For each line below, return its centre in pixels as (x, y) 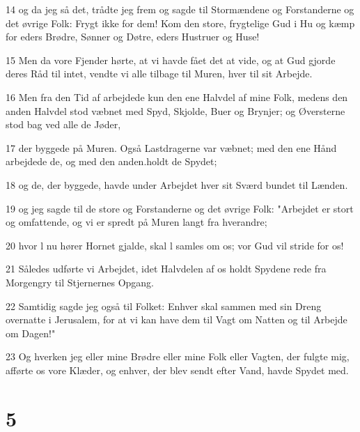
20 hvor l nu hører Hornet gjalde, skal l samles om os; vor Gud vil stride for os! (175, 245)
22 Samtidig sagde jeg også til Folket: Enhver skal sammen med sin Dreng (164, 306)
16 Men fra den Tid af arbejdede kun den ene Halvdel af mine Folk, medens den (177, 97)
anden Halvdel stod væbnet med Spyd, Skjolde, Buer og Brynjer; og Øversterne (175, 110)
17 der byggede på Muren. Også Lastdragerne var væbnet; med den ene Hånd (171, 147)
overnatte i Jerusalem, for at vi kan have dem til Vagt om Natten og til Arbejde (177, 319)
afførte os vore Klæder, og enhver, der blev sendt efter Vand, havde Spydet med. (177, 370)
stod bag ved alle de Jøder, (63, 124)
